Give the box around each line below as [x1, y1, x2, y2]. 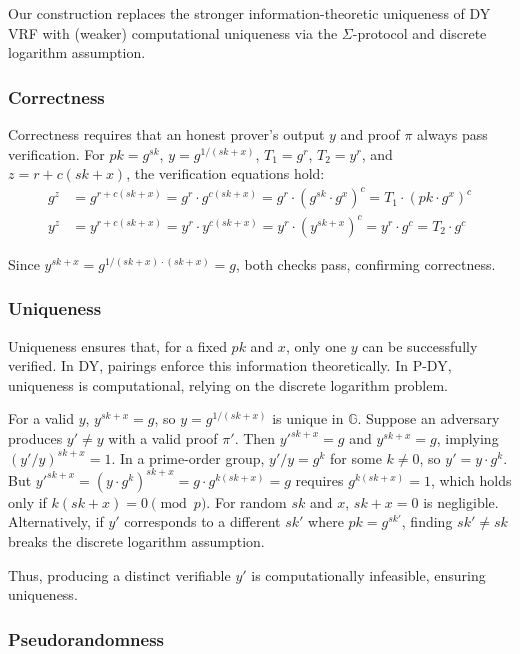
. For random [206, 491, 287, 512]
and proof [340, 124, 400, 144]
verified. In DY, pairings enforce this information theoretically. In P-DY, [8, 355, 452, 376]
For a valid [8, 408, 74, 429]
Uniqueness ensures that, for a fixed [8, 335, 227, 356]
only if [8, 491, 47, 512]
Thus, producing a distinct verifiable [8, 564, 231, 585]
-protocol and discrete [352, 22, 487, 43]
